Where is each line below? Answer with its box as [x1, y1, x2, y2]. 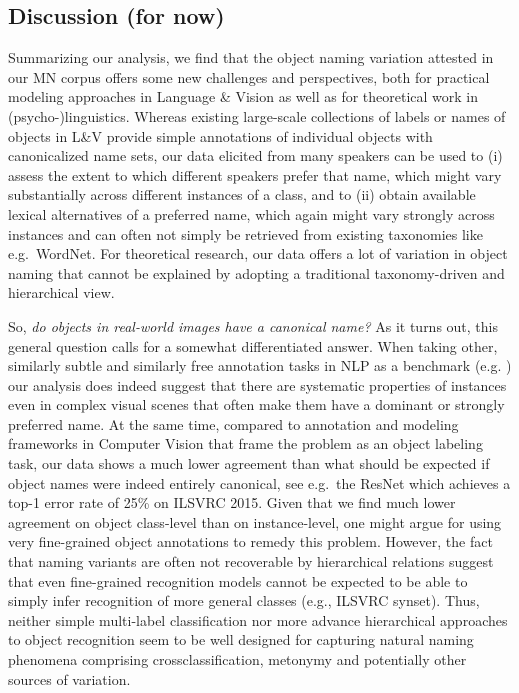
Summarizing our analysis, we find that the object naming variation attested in [8, 47, 494, 68]
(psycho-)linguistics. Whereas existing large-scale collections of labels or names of [8, 105, 506, 126]
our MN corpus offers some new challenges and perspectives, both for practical [8, 66, 490, 87]
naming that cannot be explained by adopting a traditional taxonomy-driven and [8, 262, 505, 283]
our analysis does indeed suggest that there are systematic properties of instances [8, 374, 507, 395]
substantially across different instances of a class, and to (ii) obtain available [8, 184, 476, 205]
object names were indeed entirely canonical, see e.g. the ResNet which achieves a [8, 472, 511, 493]
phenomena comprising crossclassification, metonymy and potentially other [8, 649, 467, 670]
